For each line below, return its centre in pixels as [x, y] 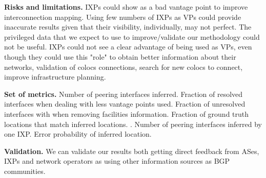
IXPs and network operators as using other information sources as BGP [117, 161]
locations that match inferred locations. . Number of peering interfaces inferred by [133, 124]
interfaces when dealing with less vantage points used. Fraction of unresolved [125, 104]
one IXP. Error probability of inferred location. [78, 134]
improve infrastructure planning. [55, 77]
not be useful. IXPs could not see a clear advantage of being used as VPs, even [128, 47]
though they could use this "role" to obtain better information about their [120, 56]
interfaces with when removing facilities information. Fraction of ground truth [127, 113]
